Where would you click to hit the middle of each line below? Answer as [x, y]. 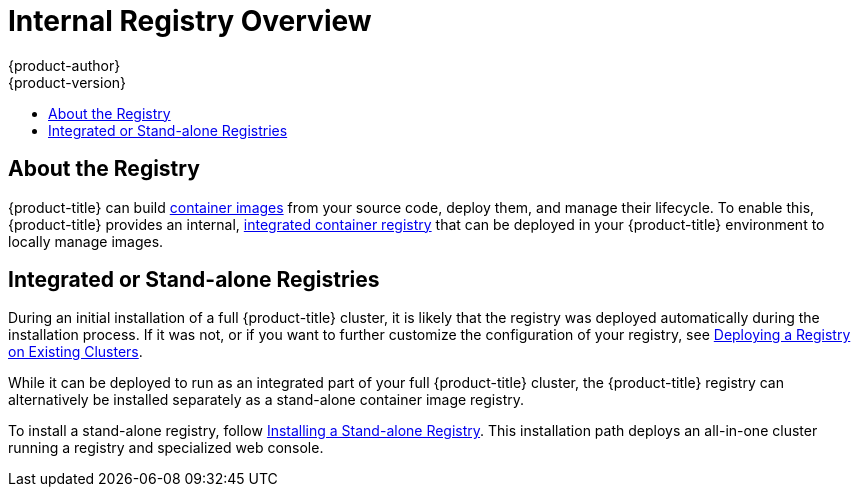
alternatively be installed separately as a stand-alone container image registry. [266, 400]
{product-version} [67, 82]
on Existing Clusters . [75, 352]
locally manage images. [86, 241]
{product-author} [64, 65]
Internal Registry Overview [190, 21]
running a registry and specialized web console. [166, 448]
